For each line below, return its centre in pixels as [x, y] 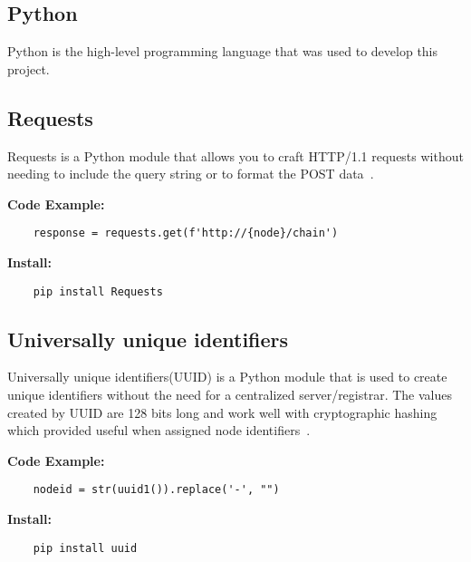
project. [29, 68]
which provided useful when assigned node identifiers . [159, 430]
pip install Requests [98, 291]
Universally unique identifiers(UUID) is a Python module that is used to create [227, 377]
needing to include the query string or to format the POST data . [191, 174]
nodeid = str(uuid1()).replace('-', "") [156, 490]
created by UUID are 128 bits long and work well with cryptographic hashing [222, 412]
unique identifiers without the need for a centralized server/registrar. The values [230, 395]
